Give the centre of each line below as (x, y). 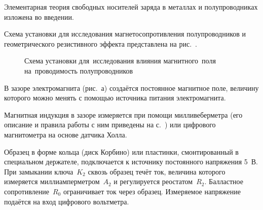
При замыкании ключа (39, 171)
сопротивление (27, 191)
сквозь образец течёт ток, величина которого (157, 171)
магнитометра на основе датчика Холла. (66, 134)
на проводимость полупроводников (79, 70)
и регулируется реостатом (153, 181)
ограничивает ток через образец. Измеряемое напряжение (152, 191)
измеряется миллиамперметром (52, 181)
